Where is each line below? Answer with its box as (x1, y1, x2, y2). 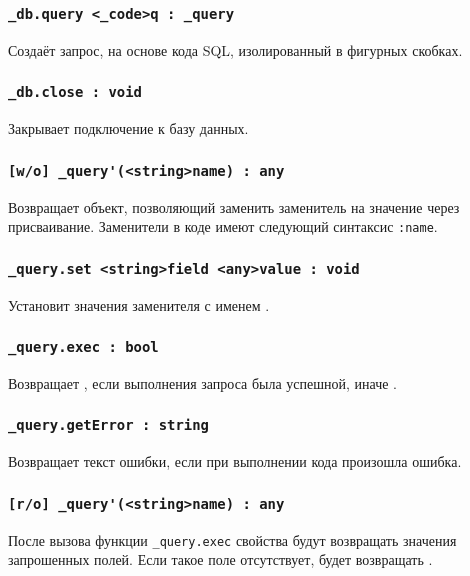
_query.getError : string (8, 417, 209, 434)
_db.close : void (8, 84, 142, 101)
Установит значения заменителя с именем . (8, 294, 270, 315)
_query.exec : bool (8, 339, 159, 356)
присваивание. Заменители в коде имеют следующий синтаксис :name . (8, 216, 438, 237)
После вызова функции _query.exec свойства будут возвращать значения (8, 529, 457, 550)
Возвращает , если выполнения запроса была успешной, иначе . (8, 372, 397, 393)
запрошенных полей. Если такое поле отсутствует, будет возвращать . (8, 549, 433, 570)
